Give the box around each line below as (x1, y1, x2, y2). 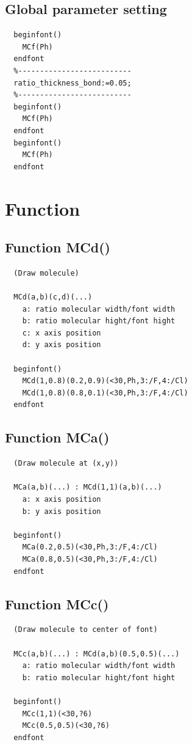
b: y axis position (22, 507, 101, 516)
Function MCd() (5, 238, 110, 257)
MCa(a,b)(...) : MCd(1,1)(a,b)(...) (13, 483, 162, 492)
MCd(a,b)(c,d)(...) (13, 293, 93, 302)
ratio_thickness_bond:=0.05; (13, 78, 132, 87)
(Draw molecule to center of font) (13, 625, 158, 634)
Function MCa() (5, 428, 110, 447)
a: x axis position (22, 495, 101, 504)
